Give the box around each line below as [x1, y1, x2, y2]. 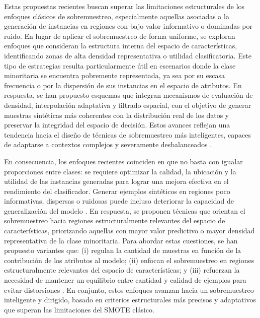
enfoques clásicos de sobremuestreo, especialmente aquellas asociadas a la [4, 11, 229, 21]
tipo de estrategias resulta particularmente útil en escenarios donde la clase [4, 60, 236, 71]
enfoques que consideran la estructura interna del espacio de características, [4, 40, 237, 51]
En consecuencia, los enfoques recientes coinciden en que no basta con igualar [4, 156, 243, 166]
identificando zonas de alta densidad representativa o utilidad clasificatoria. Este [4, 50, 251, 60]
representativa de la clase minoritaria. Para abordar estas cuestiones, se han [4, 235, 238, 245]
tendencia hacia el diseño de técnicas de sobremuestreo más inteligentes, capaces [4, 129, 251, 140]
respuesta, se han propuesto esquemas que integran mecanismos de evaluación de [4, 90, 253, 100]
